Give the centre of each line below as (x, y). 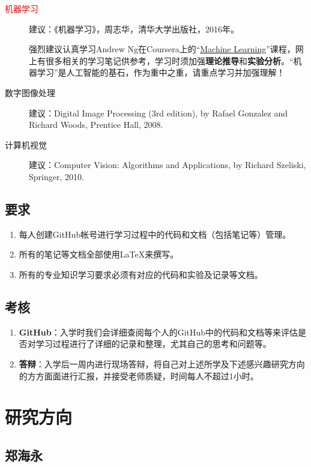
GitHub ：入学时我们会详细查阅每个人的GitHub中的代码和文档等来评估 (159, 332)
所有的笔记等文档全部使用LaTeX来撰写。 (99, 254)
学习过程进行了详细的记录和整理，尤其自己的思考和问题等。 (153, 344)
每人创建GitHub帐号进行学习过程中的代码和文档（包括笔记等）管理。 (155, 234)
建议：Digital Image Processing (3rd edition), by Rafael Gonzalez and (159, 113)
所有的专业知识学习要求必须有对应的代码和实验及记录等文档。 (141, 274)
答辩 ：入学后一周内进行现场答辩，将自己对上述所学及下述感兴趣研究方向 (162, 363)
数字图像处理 (30, 92)
